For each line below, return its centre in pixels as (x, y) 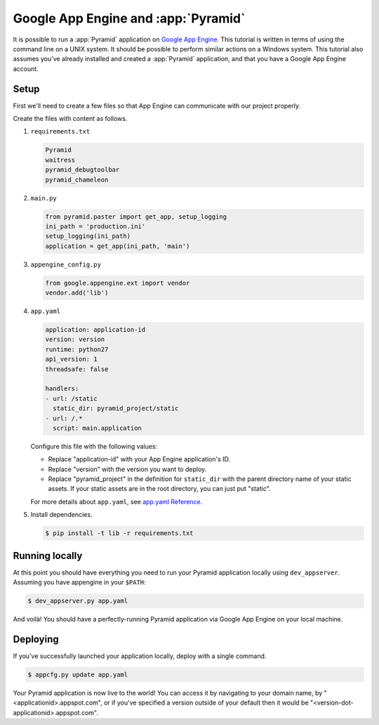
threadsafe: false (77, 369)
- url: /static (71, 398)
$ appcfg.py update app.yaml (78, 675)
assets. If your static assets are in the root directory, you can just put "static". (159, 489)
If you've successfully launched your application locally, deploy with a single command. (140, 656)
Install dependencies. (61, 515)
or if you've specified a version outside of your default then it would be (206, 702)
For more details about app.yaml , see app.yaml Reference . (117, 501)
